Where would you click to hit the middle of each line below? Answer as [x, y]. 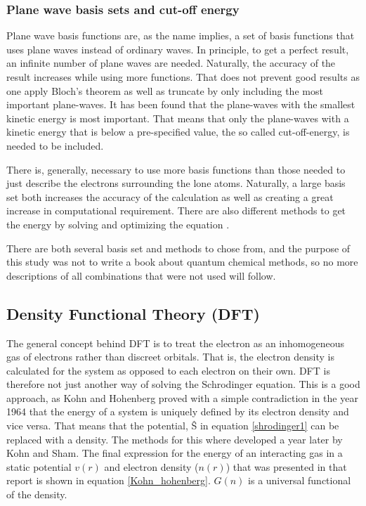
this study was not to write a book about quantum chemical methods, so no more [182, 262]
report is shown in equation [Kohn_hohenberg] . [109, 480]
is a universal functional [300, 480]
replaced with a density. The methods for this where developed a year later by [175, 439]
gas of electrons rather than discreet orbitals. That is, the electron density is [171, 357]
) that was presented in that [286, 466]
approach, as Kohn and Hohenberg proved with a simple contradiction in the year [182, 397]
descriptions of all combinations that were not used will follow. [141, 275]
